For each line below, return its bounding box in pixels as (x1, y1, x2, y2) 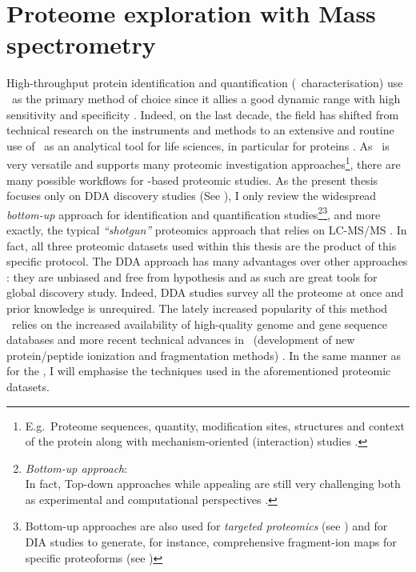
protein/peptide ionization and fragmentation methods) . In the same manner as (6, 346, 402, 363)
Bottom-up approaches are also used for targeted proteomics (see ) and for (25, 518, 388, 534)
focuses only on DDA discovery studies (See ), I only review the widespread (6, 187, 377, 204)
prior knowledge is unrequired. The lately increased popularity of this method (6, 299, 388, 316)
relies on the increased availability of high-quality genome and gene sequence (11, 315, 387, 332)
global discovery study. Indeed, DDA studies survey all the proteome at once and (6, 284, 404, 301)
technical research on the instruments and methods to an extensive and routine (6, 122, 394, 138)
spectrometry (6, 28, 156, 61)
